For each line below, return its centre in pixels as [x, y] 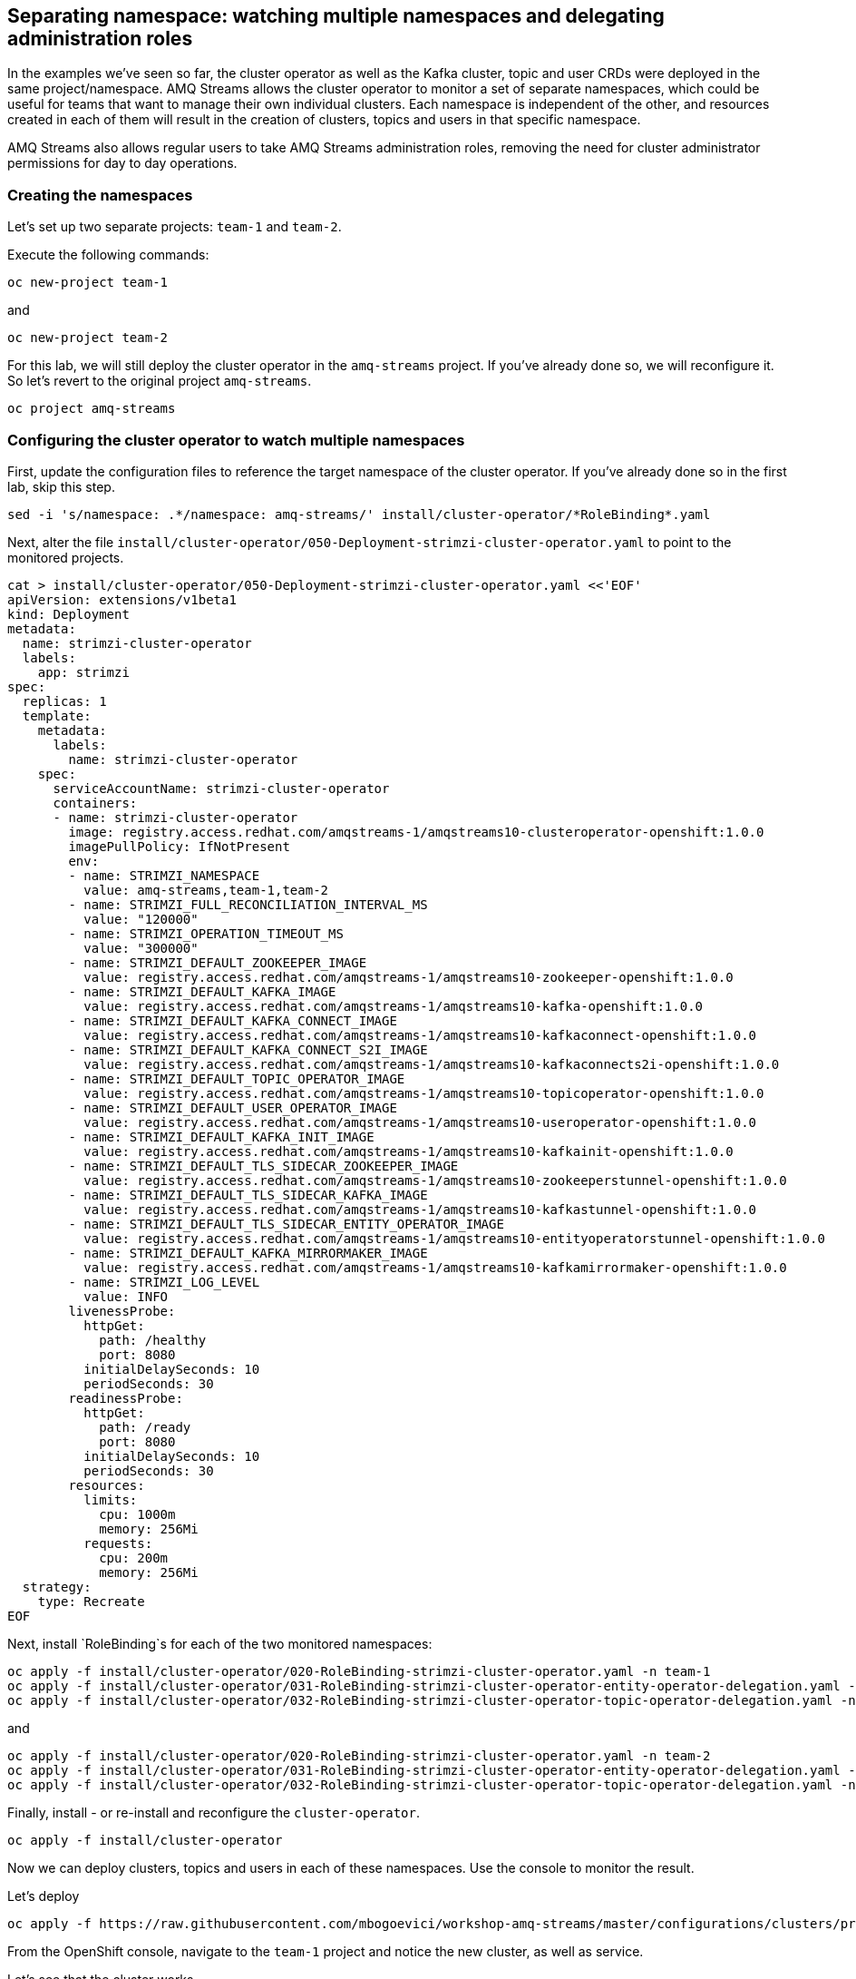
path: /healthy [153, 1340]
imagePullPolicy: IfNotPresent [179, 846]
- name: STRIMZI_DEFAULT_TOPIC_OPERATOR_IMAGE [237, 1078]
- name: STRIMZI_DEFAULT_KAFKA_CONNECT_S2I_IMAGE [248, 1049]
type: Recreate [91, 1601]
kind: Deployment [68, 614]
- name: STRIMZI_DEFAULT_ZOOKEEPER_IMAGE [218, 962]
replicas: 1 [64, 701]
